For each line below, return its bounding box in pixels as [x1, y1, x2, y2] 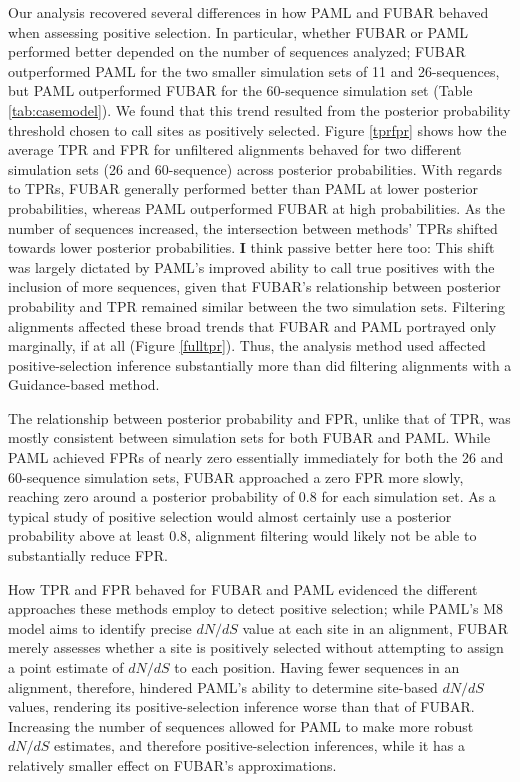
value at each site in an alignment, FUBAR [242, 617, 508, 638]
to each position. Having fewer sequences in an [174, 657, 460, 677]
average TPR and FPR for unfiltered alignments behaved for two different [8, 139, 462, 160]
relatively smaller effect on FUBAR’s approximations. [8, 754, 337, 775]
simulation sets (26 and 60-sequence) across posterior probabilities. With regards [8, 158, 503, 179]
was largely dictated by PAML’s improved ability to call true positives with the [8, 256, 495, 277]
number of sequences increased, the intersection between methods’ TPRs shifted [8, 217, 498, 238]
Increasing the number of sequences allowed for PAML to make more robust [8, 715, 474, 736]
